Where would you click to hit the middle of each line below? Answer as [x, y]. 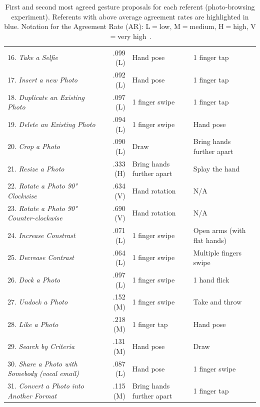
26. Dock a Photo [34, 279]
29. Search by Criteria [41, 346]
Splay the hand [216, 168]
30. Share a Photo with [42, 363]
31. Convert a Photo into [46, 386]
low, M [170, 26]
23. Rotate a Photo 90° [42, 208]
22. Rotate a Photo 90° [42, 186]
